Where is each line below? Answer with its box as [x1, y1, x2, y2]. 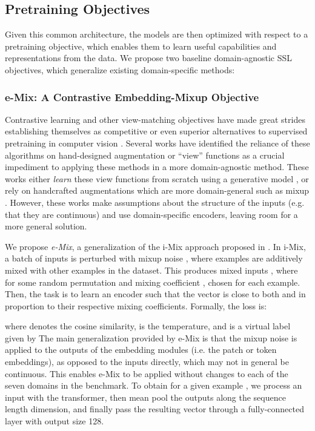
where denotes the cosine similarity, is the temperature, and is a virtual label [5, 320, 291, 332]
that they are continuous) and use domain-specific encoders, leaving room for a [5, 208, 298, 220]
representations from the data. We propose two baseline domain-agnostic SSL [5, 51, 293, 64]
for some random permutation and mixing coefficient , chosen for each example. [5, 275, 300, 288]
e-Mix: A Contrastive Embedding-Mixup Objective [5, 89, 259, 104]
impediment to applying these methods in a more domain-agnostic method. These [5, 160, 309, 173]
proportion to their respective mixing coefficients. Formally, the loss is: [5, 299, 267, 312]
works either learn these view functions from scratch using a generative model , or [5, 172, 309, 185]
